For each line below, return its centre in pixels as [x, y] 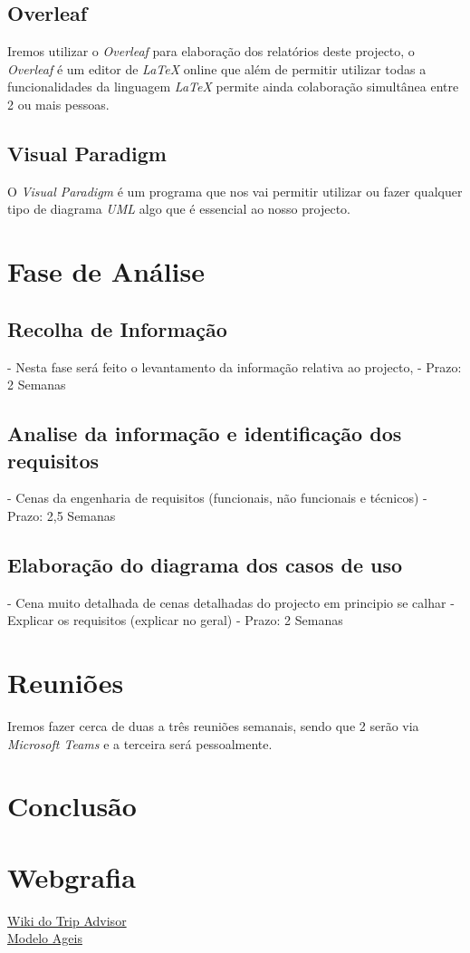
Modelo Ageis [45, 938]
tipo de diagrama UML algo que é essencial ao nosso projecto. [179, 209]
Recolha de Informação [117, 328]
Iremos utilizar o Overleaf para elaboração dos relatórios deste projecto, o [211, 51]
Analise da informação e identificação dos [205, 433]
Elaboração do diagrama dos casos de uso [205, 564]
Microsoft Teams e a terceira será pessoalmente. [140, 743]
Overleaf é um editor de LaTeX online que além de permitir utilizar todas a [217, 68]
